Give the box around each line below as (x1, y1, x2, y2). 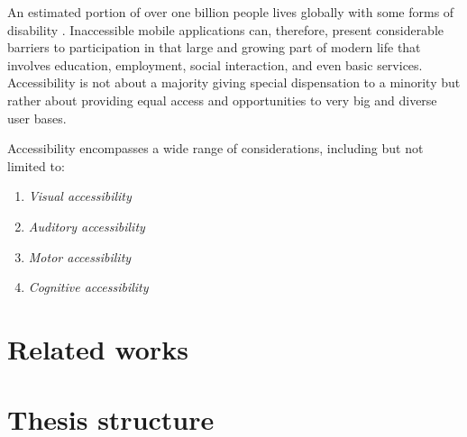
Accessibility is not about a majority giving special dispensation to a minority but (7, 73, 461, 92)
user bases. (7, 108, 67, 127)
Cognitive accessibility (28, 278, 149, 296)
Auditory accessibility (28, 216, 145, 235)
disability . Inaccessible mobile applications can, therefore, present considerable (7, 20, 444, 39)
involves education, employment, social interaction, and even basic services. (7, 55, 423, 74)
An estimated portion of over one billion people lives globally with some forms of (7, 3, 454, 21)
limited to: (7, 156, 65, 175)
